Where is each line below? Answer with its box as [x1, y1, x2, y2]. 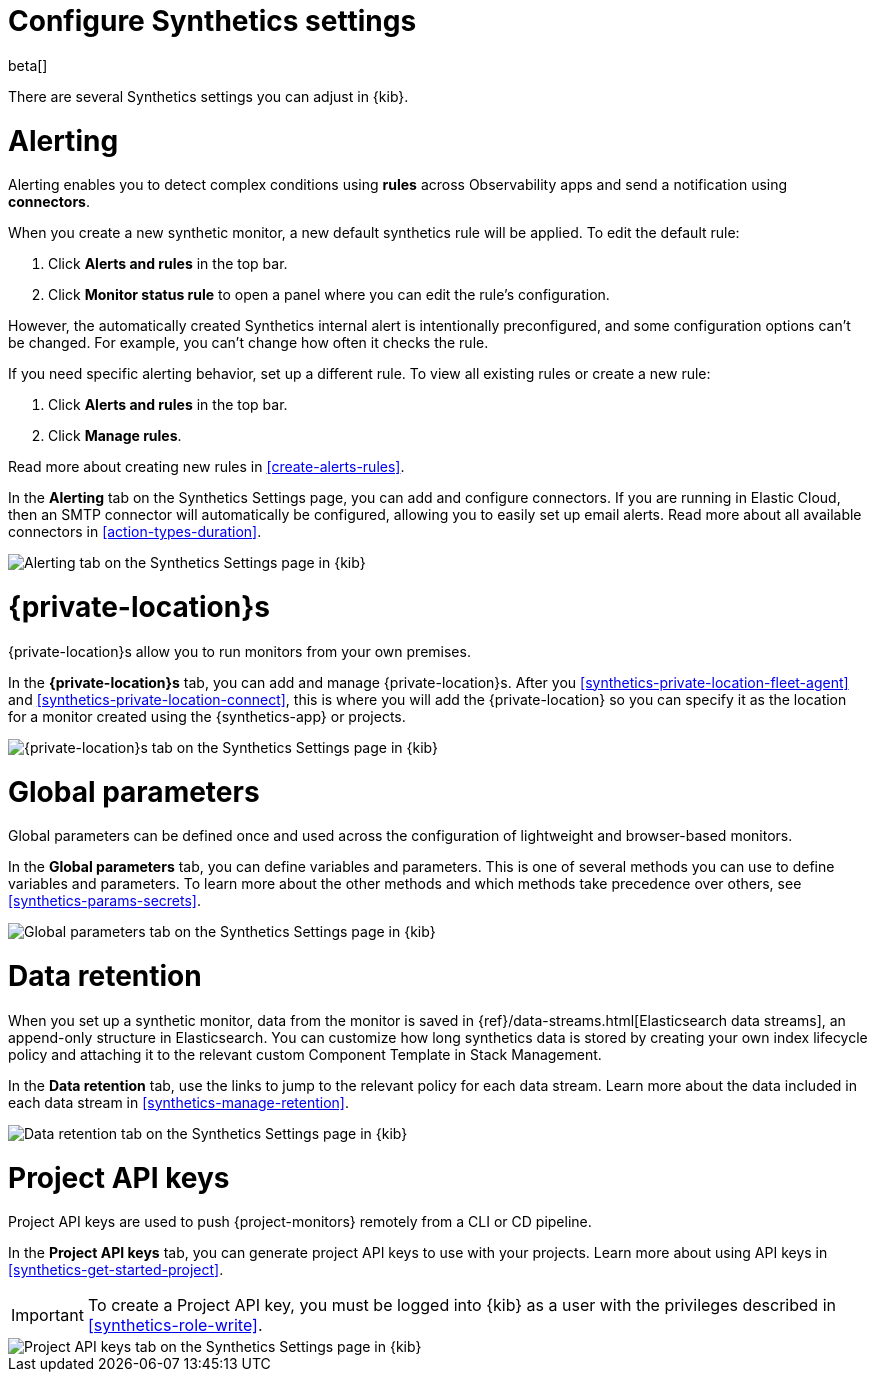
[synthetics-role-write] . [87, 1315, 263, 1336]
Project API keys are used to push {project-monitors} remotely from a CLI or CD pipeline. [8, 1213, 592, 1231]
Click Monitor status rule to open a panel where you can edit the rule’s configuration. [48, 286, 610, 304]
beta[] [8, 56, 48, 74]
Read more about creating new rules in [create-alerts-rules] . [8, 458, 405, 476]
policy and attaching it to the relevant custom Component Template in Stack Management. [8, 1045, 602, 1063]
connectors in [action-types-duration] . [8, 523, 262, 541]
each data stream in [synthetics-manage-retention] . [8, 1093, 350, 1111]
